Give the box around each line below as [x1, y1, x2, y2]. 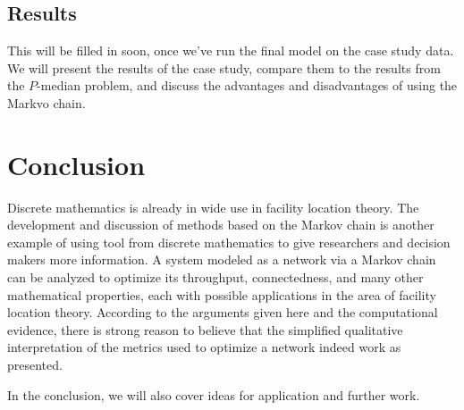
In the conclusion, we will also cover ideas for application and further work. [7, 385, 420, 404]
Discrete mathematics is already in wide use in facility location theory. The [7, 197, 419, 216]
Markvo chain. [7, 93, 86, 112]
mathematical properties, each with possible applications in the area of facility [7, 285, 436, 304]
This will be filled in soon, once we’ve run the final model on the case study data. [7, 41, 454, 60]
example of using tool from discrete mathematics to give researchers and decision [7, 232, 451, 251]
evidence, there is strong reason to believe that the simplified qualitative [7, 320, 403, 339]
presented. [7, 356, 63, 374]
